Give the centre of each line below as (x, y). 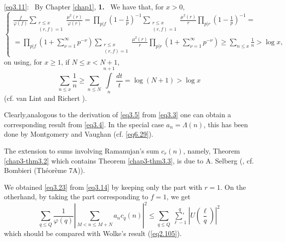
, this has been (226, 124)
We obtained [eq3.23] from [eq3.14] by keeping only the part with (103, 187)
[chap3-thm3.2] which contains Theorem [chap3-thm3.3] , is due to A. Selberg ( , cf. (129, 160)
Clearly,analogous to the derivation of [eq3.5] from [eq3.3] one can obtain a (118, 115)
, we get (179, 197)
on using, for (23, 61)
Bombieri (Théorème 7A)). (45, 170)
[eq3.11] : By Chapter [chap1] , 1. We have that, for (84, 6)
